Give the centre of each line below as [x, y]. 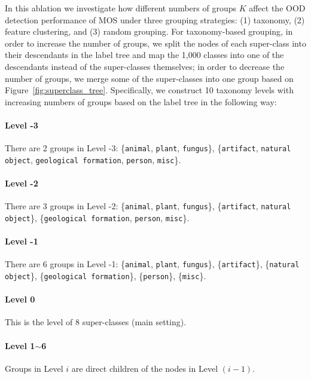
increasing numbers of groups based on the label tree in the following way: [141, 101]
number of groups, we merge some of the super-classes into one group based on [149, 78]
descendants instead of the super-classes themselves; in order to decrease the [145, 66]
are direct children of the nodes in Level [145, 368]
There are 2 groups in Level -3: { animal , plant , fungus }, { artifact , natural [148, 148]
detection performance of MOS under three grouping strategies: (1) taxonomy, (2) [155, 19]
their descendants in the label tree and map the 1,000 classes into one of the [144, 55]
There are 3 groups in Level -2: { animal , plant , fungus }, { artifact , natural [148, 206]
